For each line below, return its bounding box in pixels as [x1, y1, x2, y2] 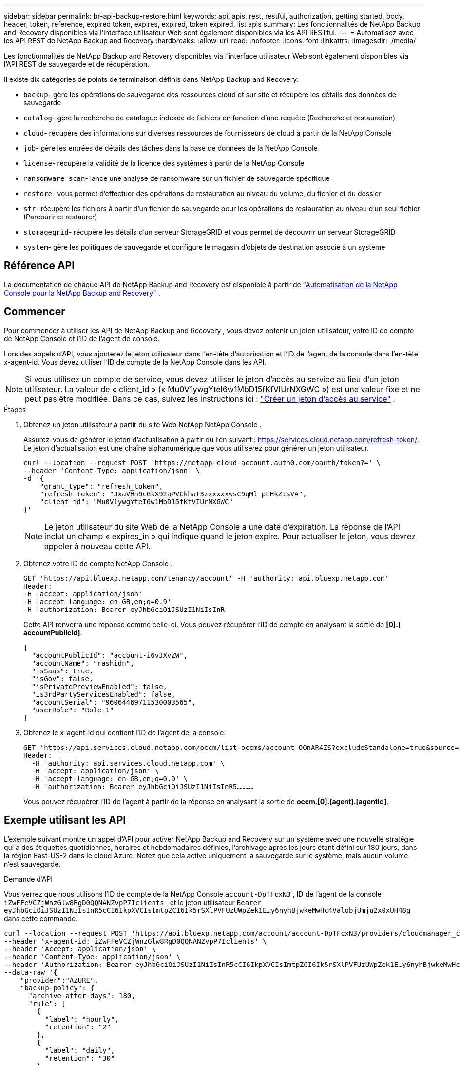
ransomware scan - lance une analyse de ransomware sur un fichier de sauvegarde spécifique [23, 174, 330, 182]
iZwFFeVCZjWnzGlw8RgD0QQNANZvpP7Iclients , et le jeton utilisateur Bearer [4, 898, 262, 907]
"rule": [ [28, 999, 66, 1007]
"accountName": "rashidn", [31, 659, 134, 667]
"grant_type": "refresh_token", [39, 482, 163, 490]
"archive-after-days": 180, [28, 991, 135, 1000]
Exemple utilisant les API [4, 814, 126, 827]
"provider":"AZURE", [20, 976, 98, 984]
